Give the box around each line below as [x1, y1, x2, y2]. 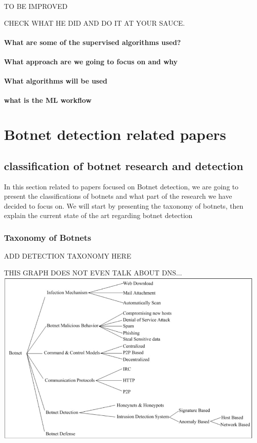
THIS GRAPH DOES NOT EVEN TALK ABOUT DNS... [4, 267, 182, 277]
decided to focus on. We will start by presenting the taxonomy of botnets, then [4, 200, 244, 211]
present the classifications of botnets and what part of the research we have [4, 191, 232, 201]
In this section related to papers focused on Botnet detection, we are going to [4, 181, 239, 191]
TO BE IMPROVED [4, 1, 68, 11]
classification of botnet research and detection [4, 158, 244, 173]
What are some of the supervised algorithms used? [4, 37, 181, 47]
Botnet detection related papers [4, 124, 226, 144]
